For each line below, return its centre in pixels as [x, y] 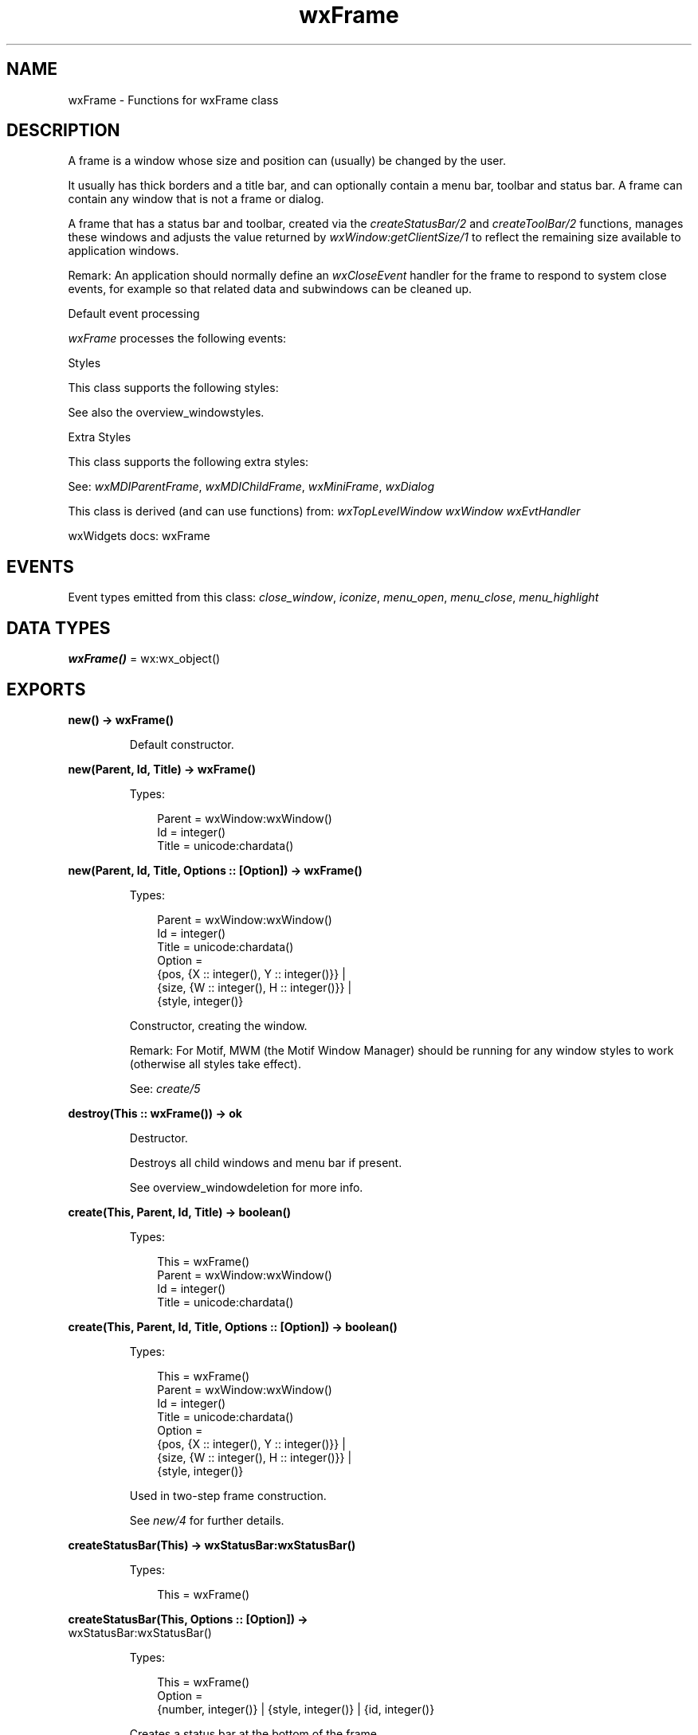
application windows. [124, 251]
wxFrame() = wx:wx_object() [144, 659]
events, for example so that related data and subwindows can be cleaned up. [270, 289]
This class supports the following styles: [173, 388]
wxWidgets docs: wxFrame [139, 536]
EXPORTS [46, 689]
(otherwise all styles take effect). [215, 1063]
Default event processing [134, 314]
